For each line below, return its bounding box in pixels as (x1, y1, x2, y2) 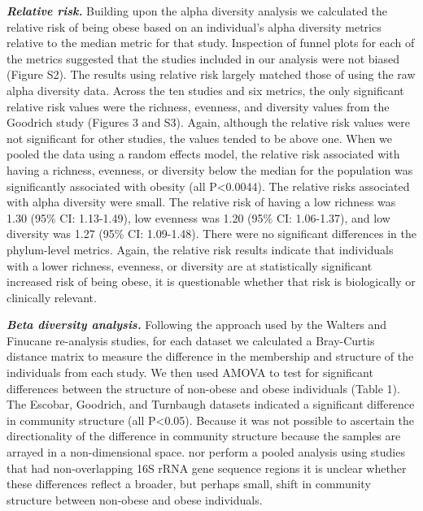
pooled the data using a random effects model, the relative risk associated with (7, 145, 400, 162)
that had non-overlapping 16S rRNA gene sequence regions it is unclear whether (7, 459, 407, 476)
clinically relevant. (7, 288, 97, 305)
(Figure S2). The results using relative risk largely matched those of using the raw (7, 66, 416, 83)
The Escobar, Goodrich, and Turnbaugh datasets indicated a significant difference (7, 396, 415, 413)
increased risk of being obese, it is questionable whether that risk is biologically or (7, 273, 416, 290)
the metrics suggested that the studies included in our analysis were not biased (7, 50, 399, 67)
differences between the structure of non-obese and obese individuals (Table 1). (7, 379, 400, 396)
